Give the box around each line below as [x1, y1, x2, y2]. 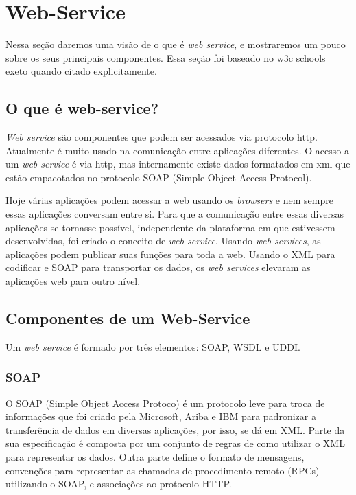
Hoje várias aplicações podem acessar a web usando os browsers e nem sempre [5, 193, 333, 207]
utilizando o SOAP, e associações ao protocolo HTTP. [5, 476, 232, 491]
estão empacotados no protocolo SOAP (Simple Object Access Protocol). [5, 170, 312, 184]
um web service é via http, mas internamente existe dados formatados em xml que [5, 157, 351, 171]
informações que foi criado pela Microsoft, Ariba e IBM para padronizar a [5, 409, 316, 424]
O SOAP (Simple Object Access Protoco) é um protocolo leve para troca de [5, 395, 325, 410]
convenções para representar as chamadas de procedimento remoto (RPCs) [5, 463, 320, 477]
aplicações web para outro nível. [5, 274, 141, 288]
